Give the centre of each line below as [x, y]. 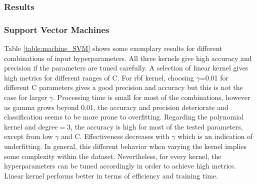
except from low [28, 136]
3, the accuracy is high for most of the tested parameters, [155, 126]
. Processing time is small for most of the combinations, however [152, 97]
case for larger [26, 97]
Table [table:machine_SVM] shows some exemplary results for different [113, 48]
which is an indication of [215, 136]
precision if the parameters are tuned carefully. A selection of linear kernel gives [126, 68]
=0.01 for [214, 77]
